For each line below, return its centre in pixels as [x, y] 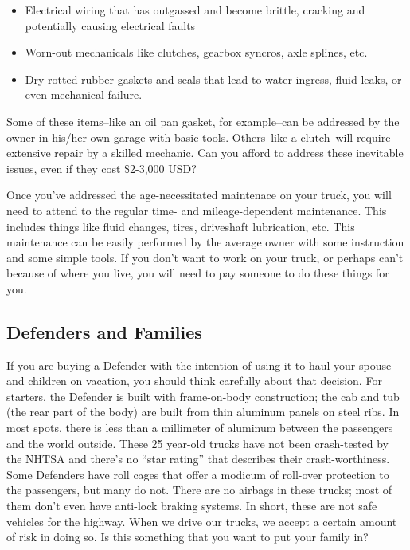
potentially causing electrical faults [110, 25]
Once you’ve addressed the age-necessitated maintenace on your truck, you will [199, 195]
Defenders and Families [104, 331]
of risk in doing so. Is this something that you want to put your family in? [187, 537]
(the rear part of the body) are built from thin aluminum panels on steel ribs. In [203, 412]
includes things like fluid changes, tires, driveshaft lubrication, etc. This [181, 226]
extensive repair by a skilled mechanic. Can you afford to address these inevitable [205, 153]
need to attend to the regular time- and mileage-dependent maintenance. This [197, 210]
